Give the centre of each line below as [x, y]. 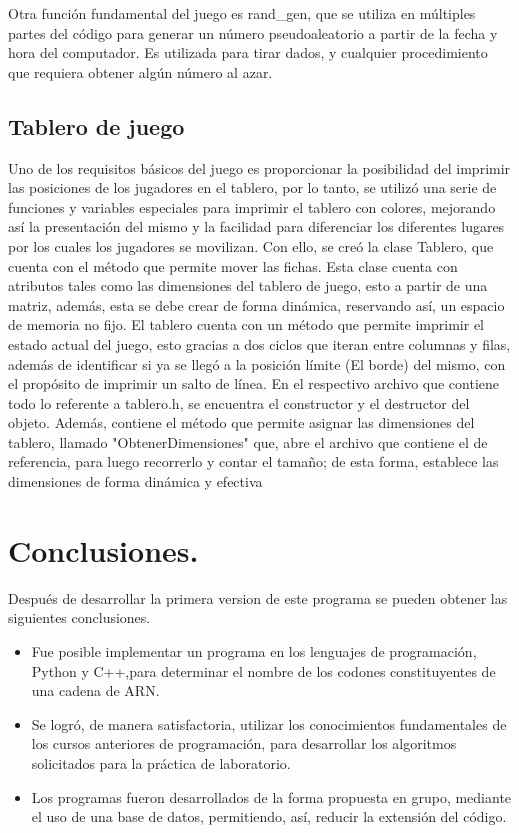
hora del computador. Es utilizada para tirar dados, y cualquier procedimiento [248, 52]
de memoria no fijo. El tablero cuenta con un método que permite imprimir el [246, 324]
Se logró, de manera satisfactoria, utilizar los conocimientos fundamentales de [269, 723]
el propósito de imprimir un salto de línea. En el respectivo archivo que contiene [254, 383]
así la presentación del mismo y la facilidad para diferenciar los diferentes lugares [256, 226]
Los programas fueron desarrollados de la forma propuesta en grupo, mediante [271, 796]
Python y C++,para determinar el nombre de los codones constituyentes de [263, 670]
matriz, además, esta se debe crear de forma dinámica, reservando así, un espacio [256, 304]
